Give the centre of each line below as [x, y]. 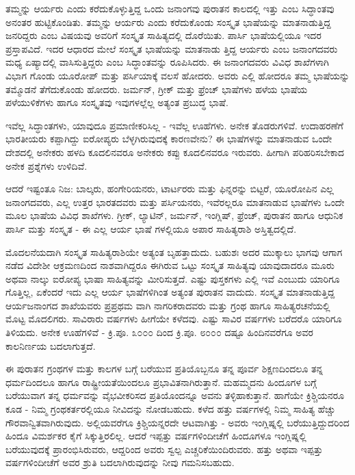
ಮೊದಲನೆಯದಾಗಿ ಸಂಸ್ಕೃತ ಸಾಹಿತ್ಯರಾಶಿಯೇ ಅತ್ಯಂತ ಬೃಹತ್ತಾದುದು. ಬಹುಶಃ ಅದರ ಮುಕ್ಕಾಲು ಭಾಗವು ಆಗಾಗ [174, 252]
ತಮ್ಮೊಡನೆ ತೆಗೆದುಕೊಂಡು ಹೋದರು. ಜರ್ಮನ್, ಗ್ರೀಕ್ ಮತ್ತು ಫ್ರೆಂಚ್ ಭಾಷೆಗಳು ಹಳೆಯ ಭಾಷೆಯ [157, 89]
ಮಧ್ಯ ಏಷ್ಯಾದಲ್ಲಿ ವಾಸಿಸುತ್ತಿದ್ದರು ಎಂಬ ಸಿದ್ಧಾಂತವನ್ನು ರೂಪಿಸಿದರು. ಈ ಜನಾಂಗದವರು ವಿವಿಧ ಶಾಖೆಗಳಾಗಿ [168, 62]
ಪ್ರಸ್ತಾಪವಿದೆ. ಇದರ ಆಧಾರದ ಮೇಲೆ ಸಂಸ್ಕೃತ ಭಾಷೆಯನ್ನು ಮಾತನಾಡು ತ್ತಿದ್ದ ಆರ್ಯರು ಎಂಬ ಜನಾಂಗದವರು [172, 48]
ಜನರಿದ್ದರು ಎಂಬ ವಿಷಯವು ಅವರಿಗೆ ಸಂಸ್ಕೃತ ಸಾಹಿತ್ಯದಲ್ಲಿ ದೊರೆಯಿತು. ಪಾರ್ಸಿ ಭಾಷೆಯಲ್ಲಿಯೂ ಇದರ [163, 35]
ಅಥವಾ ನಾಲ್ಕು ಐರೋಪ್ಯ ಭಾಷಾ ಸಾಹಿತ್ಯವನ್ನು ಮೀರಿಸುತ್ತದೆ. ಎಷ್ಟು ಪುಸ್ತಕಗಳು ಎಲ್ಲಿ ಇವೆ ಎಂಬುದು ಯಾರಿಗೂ [173, 278]
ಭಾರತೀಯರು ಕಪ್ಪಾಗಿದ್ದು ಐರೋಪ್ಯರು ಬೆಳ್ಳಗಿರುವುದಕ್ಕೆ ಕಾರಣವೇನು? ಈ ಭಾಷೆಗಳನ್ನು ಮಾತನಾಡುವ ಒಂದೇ [169, 139]
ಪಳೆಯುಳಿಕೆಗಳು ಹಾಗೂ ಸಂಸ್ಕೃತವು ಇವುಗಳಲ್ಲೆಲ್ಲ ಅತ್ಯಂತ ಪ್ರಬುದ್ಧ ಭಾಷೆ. [117, 102]
